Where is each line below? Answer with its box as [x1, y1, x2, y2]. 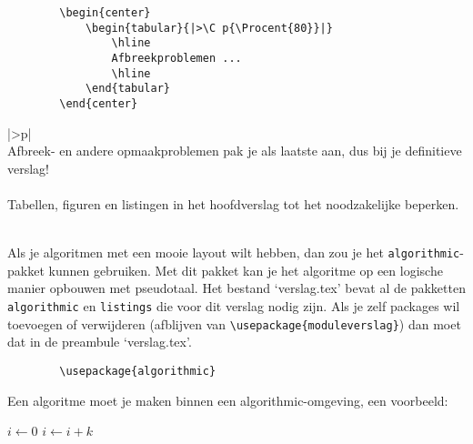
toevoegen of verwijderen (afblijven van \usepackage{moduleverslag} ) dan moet [7, 314, 461, 333]
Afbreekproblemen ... [111, 51, 242, 65]
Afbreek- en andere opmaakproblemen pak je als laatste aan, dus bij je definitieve [7, 141, 462, 160]
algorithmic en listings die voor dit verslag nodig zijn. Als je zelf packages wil [7, 297, 460, 315]
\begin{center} [59, 6, 151, 19]
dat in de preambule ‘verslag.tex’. [7, 332, 192, 351]
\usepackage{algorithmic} [59, 364, 216, 378]
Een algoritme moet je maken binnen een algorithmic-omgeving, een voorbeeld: [7, 390, 448, 409]
